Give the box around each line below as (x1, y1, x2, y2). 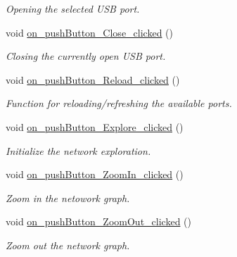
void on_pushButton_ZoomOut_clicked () (6, 214, 191, 229)
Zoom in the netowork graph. (6, 190, 130, 205)
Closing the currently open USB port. (6, 49, 166, 63)
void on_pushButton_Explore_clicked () (6, 119, 184, 134)
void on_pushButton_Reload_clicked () (6, 72, 180, 87)
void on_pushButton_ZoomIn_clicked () (6, 167, 184, 182)
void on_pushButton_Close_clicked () (6, 25, 173, 39)
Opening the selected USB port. (6, 1, 140, 15)
